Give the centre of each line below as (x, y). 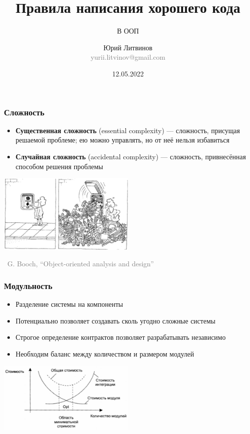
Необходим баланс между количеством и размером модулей (105, 354)
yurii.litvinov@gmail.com (128, 57)
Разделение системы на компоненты (69, 304)
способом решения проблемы (59, 166)
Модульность (28, 285)
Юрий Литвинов (128, 47)
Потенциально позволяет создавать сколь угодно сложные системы (115, 320)
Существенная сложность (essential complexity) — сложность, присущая (128, 130)
